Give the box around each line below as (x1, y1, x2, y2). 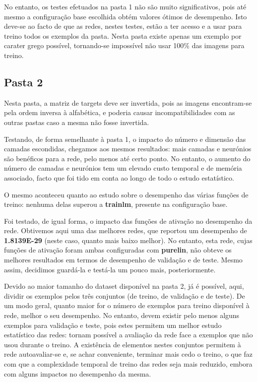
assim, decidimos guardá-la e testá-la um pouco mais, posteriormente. (4, 264, 216, 274)
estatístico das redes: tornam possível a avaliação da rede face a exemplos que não (4, 329, 253, 340)
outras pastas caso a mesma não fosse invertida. (4, 117, 149, 127)
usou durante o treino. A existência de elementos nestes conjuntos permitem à (4, 339, 241, 349)
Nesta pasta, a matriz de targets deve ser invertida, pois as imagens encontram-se (4, 97, 252, 108)
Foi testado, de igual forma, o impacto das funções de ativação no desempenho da (4, 215, 253, 226)
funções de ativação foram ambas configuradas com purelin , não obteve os (4, 245, 232, 255)
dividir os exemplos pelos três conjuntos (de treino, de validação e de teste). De (4, 290, 245, 301)
